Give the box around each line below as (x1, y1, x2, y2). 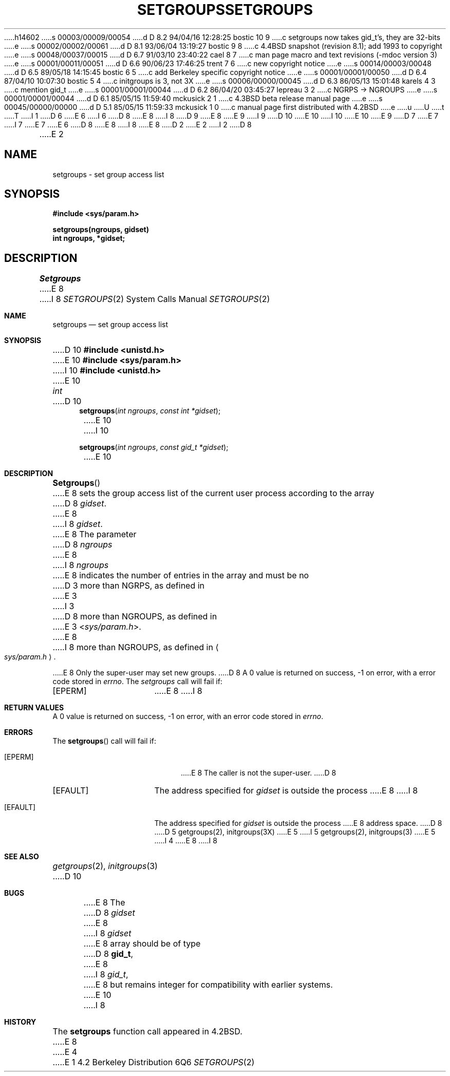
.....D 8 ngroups (52, 539, 113, 550)
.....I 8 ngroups (52, 560, 109, 571)
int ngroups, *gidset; (52, 234, 125, 243)
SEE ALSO (4, 852, 39, 861)
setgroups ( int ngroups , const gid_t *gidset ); (79, 443, 229, 452)
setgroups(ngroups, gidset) (52, 225, 149, 234)
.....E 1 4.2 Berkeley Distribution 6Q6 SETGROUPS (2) (52, 1057, 255, 1068)
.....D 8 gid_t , (83, 949, 134, 959)
